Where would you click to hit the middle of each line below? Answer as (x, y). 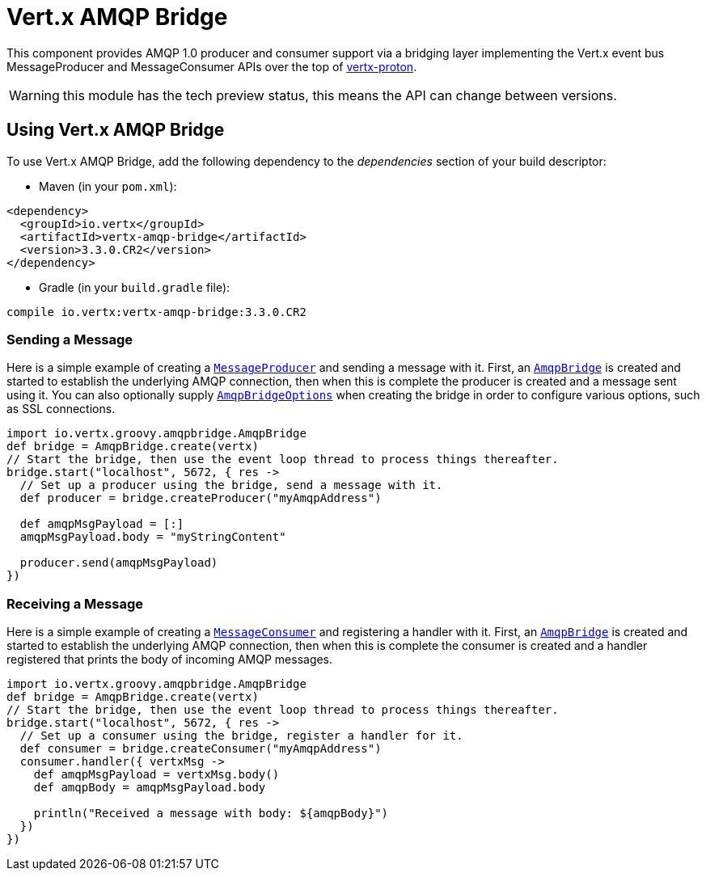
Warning (34, 95)
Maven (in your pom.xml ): (108, 186)
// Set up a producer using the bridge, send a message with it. (231, 485)
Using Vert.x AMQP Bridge (116, 130)
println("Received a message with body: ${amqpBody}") (211, 814)
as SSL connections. (61, 409)
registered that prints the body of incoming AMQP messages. (170, 660)
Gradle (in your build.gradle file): (135, 287)
